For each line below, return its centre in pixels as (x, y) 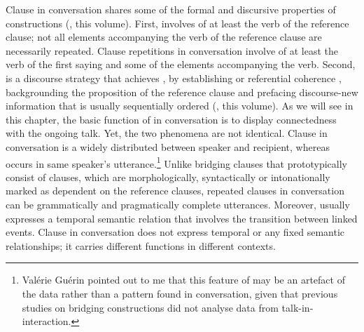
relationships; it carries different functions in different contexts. (141, 245)
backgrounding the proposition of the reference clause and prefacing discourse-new (182, 92)
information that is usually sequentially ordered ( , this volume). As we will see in (180, 106)
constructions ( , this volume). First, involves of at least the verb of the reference (177, 23)
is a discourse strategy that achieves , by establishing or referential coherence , (174, 78)
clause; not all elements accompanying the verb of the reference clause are (164, 37)
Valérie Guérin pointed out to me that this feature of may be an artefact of (183, 280)
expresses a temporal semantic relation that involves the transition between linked (182, 218)
